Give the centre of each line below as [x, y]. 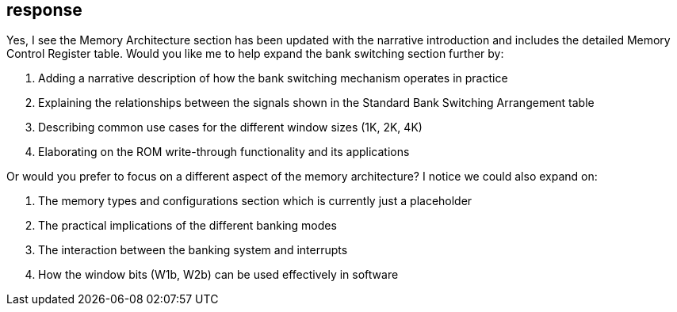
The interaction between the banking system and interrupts [193, 250]
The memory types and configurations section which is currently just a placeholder [255, 201]
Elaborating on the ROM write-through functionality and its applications [224, 152]
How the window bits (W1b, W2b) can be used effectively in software [218, 275]
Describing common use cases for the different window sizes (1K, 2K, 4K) [230, 127]
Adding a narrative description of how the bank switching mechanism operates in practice [273, 78]
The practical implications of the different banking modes [187, 226]
